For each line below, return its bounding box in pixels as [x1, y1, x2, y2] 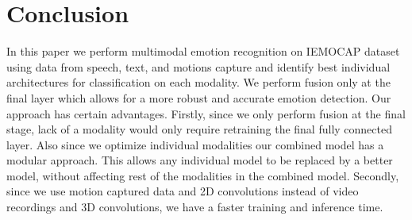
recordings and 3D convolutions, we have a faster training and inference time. [6, 199, 383, 215]
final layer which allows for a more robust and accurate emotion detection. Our [6, 89, 391, 106]
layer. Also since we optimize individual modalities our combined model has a [6, 136, 384, 152]
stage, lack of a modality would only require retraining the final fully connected [6, 121, 392, 137]
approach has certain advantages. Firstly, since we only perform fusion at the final [6, 105, 406, 122]
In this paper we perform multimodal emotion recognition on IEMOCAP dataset [6, 43, 400, 60]
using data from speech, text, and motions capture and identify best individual [6, 58, 391, 75]
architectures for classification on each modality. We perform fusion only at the [6, 74, 391, 91]
